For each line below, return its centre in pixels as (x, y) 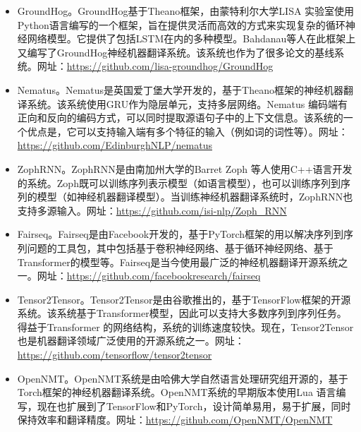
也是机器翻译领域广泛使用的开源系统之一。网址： (131, 341)
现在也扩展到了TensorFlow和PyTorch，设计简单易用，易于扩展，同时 (194, 406)
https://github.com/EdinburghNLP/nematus (115, 145)
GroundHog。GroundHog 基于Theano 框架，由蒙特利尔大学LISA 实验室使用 (186, 11)
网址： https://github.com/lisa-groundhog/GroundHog (155, 66)
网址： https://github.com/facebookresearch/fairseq (149, 276)
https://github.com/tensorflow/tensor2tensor (115, 355)
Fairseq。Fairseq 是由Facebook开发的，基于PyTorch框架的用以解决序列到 (180, 234)
